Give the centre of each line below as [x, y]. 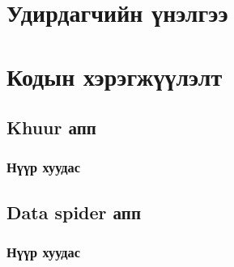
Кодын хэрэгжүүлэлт [115, 76]
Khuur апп [51, 127]
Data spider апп [74, 212]
